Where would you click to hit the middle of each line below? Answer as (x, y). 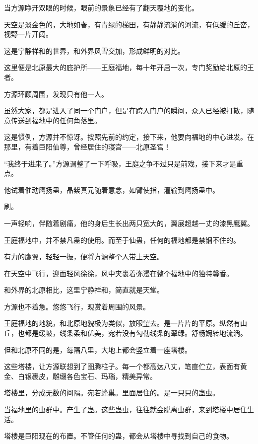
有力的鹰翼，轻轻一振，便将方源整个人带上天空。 (84, 257)
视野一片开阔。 (28, 34)
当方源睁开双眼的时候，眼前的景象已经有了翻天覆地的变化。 (101, 7)
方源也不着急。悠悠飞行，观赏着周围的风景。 (77, 306)
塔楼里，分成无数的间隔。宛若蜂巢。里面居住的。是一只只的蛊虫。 (112, 393)
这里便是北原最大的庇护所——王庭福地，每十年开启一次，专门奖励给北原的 (126, 67)
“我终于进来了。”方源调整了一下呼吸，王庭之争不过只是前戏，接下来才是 (120, 163)
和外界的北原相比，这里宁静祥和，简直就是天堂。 (84, 290)
